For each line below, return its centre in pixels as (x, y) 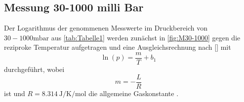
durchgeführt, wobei (34, 69)
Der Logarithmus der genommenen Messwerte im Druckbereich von (106, 28)
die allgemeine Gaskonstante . (134, 93)
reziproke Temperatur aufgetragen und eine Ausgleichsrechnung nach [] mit (118, 47)
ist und (15, 93)
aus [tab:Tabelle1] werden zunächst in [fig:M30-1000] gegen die (146, 37)
